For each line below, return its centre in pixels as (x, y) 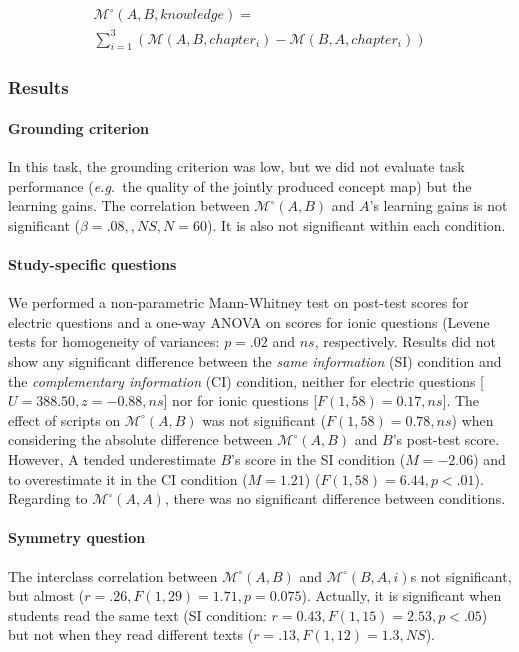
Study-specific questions (92, 263)
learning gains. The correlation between (129, 205)
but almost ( (46, 595)
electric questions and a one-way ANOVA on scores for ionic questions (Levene (249, 321)
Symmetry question (77, 537)
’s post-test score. (446, 439)
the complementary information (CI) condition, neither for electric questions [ (246, 380)
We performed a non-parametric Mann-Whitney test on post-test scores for (238, 302)
